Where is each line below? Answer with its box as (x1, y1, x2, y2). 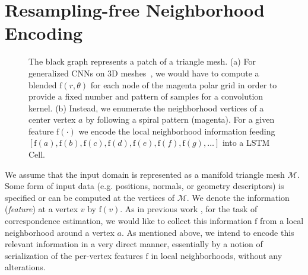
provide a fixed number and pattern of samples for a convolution (28, 90, 263, 103)
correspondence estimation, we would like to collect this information (5, 215, 252, 227)
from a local (260, 215, 304, 227)
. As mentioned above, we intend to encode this (121, 226, 294, 238)
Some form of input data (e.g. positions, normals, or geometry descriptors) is (5, 180, 284, 192)
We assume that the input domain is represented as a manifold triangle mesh (5, 168, 285, 180)
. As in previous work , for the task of (120, 203, 258, 215)
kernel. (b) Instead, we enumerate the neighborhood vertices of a (28, 101, 264, 114)
